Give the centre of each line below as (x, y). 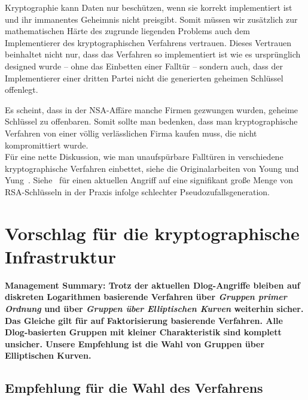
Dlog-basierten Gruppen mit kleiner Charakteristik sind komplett (143, 332)
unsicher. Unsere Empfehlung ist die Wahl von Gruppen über (135, 343)
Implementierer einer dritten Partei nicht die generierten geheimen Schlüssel (144, 78)
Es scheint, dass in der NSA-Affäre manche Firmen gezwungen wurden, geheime (152, 109)
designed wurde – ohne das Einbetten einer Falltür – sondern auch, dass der (144, 66)
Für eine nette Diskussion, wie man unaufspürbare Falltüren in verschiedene (144, 157)
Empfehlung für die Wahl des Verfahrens (134, 388)
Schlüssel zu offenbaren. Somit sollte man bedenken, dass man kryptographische (151, 121)
